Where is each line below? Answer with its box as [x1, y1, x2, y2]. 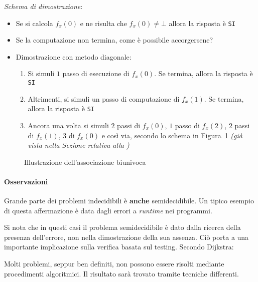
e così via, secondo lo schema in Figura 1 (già [101, 130, 242, 140]
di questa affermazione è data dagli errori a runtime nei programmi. [4, 205, 212, 215]
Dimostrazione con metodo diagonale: [16, 51, 132, 62]
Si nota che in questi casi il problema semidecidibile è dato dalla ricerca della [4, 222, 241, 232]
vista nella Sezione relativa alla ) [28, 140, 130, 150]
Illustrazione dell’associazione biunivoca [24, 156, 146, 167]
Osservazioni [4, 176, 48, 186]
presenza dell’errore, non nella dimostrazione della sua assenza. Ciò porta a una [4, 231, 249, 242]
